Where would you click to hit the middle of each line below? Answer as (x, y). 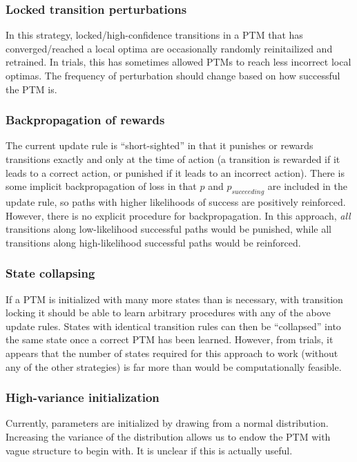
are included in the (308, 186)
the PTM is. (31, 89)
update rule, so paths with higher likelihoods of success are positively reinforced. (176, 201)
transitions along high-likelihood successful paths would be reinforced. (153, 242)
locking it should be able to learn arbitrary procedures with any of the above (168, 312)
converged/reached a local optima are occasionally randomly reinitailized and (169, 48)
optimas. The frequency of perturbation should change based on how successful (173, 75)
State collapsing (50, 273)
